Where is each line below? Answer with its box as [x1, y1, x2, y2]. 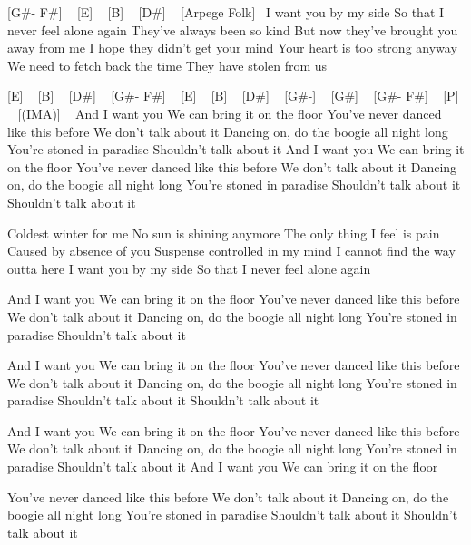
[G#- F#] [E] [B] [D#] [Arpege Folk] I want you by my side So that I [7, 3, 445, 21]
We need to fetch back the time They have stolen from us [7, 55, 328, 74]
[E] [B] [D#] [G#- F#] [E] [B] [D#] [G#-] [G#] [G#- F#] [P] [7, 86, 459, 105]
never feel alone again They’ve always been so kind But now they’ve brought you [7, 20, 458, 39]
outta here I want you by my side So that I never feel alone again [7, 258, 371, 277]
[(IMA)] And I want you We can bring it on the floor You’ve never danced [17, 103, 442, 122]
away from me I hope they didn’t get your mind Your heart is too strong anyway [7, 38, 457, 57]
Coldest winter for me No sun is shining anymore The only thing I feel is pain [7, 223, 440, 242]
